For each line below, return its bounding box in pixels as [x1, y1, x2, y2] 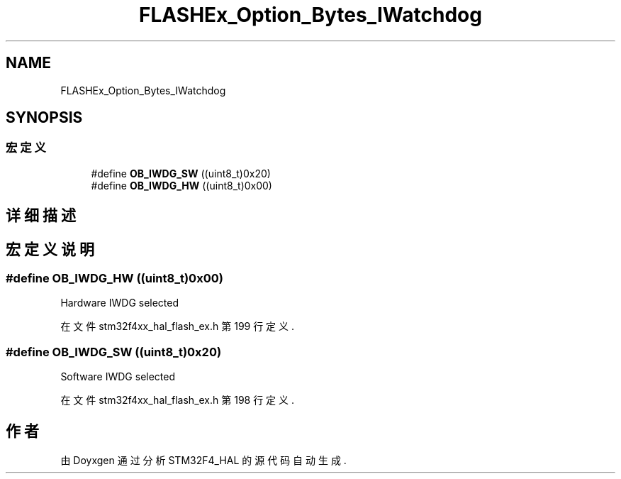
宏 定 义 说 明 [6, 240, 94, 258]
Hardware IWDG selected [60, 297, 179, 309]
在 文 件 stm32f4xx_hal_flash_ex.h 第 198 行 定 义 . [60, 394, 295, 407]
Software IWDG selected [60, 370, 176, 383]
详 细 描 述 [6, 207, 76, 225]
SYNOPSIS [6, 109, 83, 127]
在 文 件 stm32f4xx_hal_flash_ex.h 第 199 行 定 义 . [60, 320, 295, 333]
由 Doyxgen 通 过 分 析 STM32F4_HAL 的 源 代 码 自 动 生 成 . [60, 454, 347, 467]
